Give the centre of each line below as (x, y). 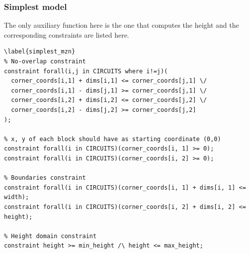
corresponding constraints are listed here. (67, 34)
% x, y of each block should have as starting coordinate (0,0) (113, 139)
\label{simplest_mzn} (40, 52)
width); (17, 197)
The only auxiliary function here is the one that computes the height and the (122, 25)
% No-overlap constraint (45, 61)
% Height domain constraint (50, 236)
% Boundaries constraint (45, 178)
